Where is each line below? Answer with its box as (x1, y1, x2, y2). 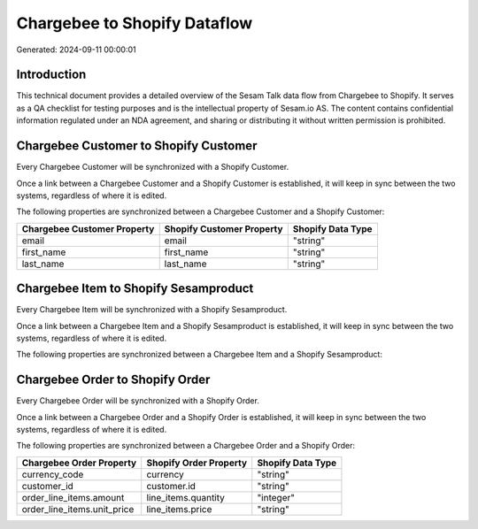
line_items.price (146, 502, 212, 515)
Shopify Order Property (146, 456, 248, 469)
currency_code (21, 468, 84, 480)
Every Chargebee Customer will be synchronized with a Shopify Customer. (16, 162, 289, 172)
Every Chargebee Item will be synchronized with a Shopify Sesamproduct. (16, 304, 288, 315)
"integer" (257, 491, 296, 503)
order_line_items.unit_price (21, 502, 135, 515)
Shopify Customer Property (164, 222, 283, 234)
